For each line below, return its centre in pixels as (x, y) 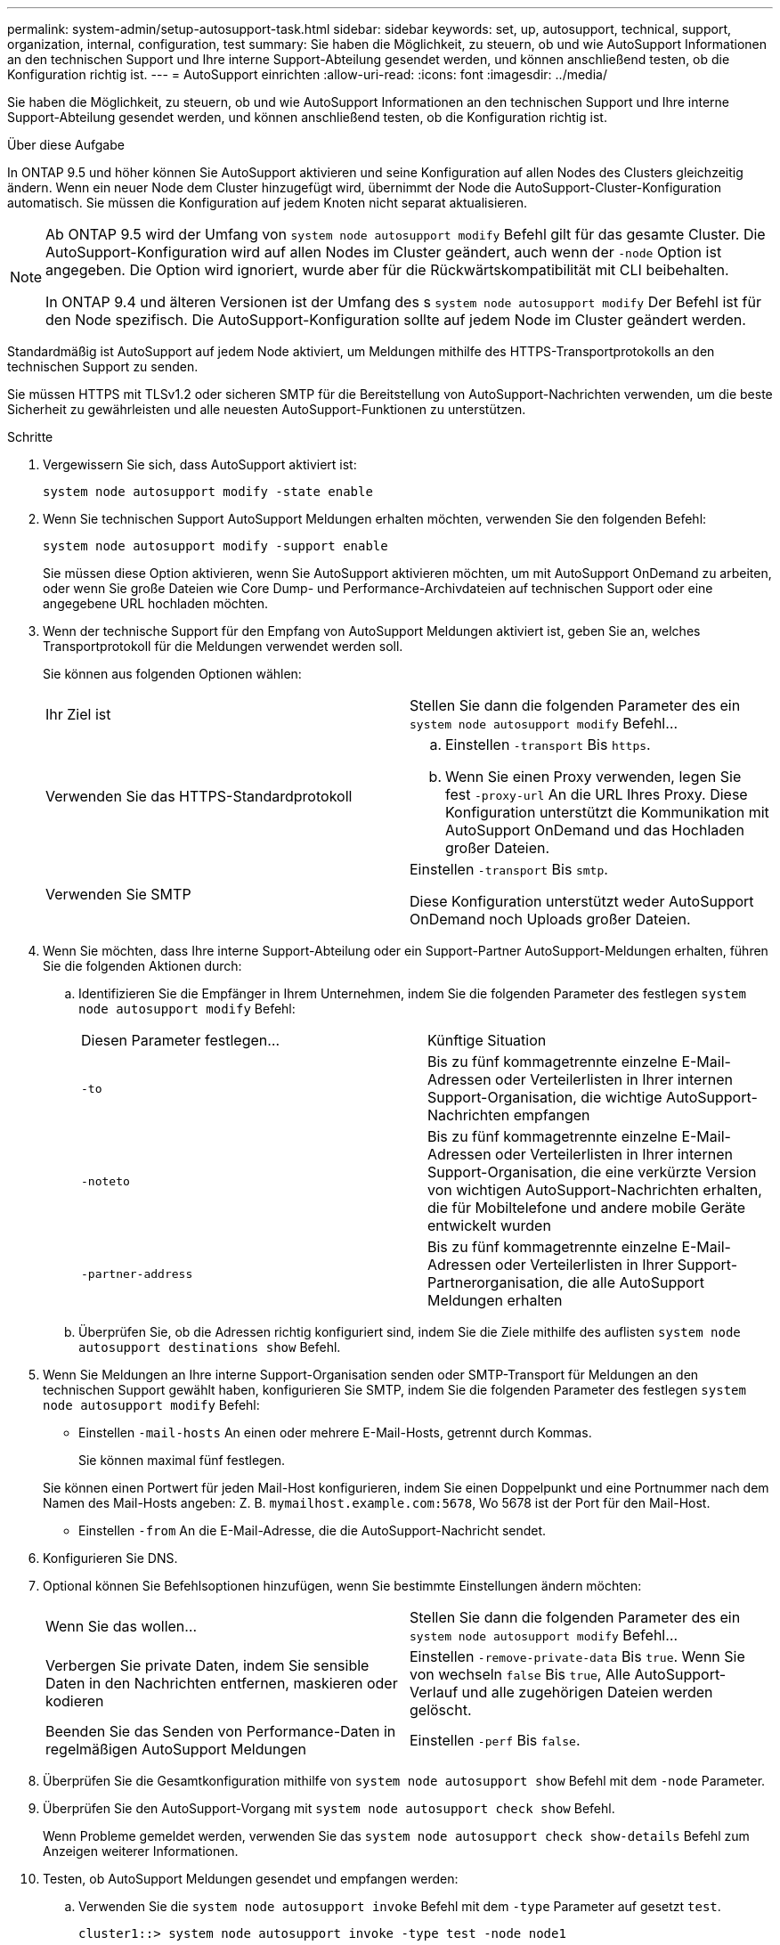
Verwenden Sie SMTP (118, 894)
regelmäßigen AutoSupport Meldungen (176, 1749)
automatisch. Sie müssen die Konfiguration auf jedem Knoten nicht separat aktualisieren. (267, 203)
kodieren (75, 1701)
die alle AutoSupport (636, 1282)
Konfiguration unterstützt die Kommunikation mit (607, 812)
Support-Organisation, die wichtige (545, 1097)
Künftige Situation (487, 1040)
